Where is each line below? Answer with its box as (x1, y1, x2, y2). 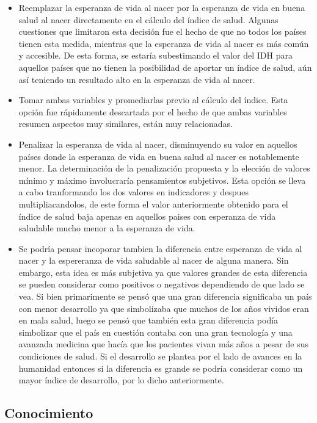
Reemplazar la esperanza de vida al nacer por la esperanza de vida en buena (18, 1, 305, 13)
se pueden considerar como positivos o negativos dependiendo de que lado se (18, 278, 305, 291)
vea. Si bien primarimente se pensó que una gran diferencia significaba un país (18, 290, 312, 303)
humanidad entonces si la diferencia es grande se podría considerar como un (18, 361, 303, 374)
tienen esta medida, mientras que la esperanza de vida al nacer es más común (18, 37, 309, 49)
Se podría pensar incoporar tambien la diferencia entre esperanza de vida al (18, 242, 302, 255)
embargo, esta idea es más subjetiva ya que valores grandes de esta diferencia (18, 266, 308, 278)
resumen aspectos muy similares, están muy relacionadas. (18, 117, 233, 130)
